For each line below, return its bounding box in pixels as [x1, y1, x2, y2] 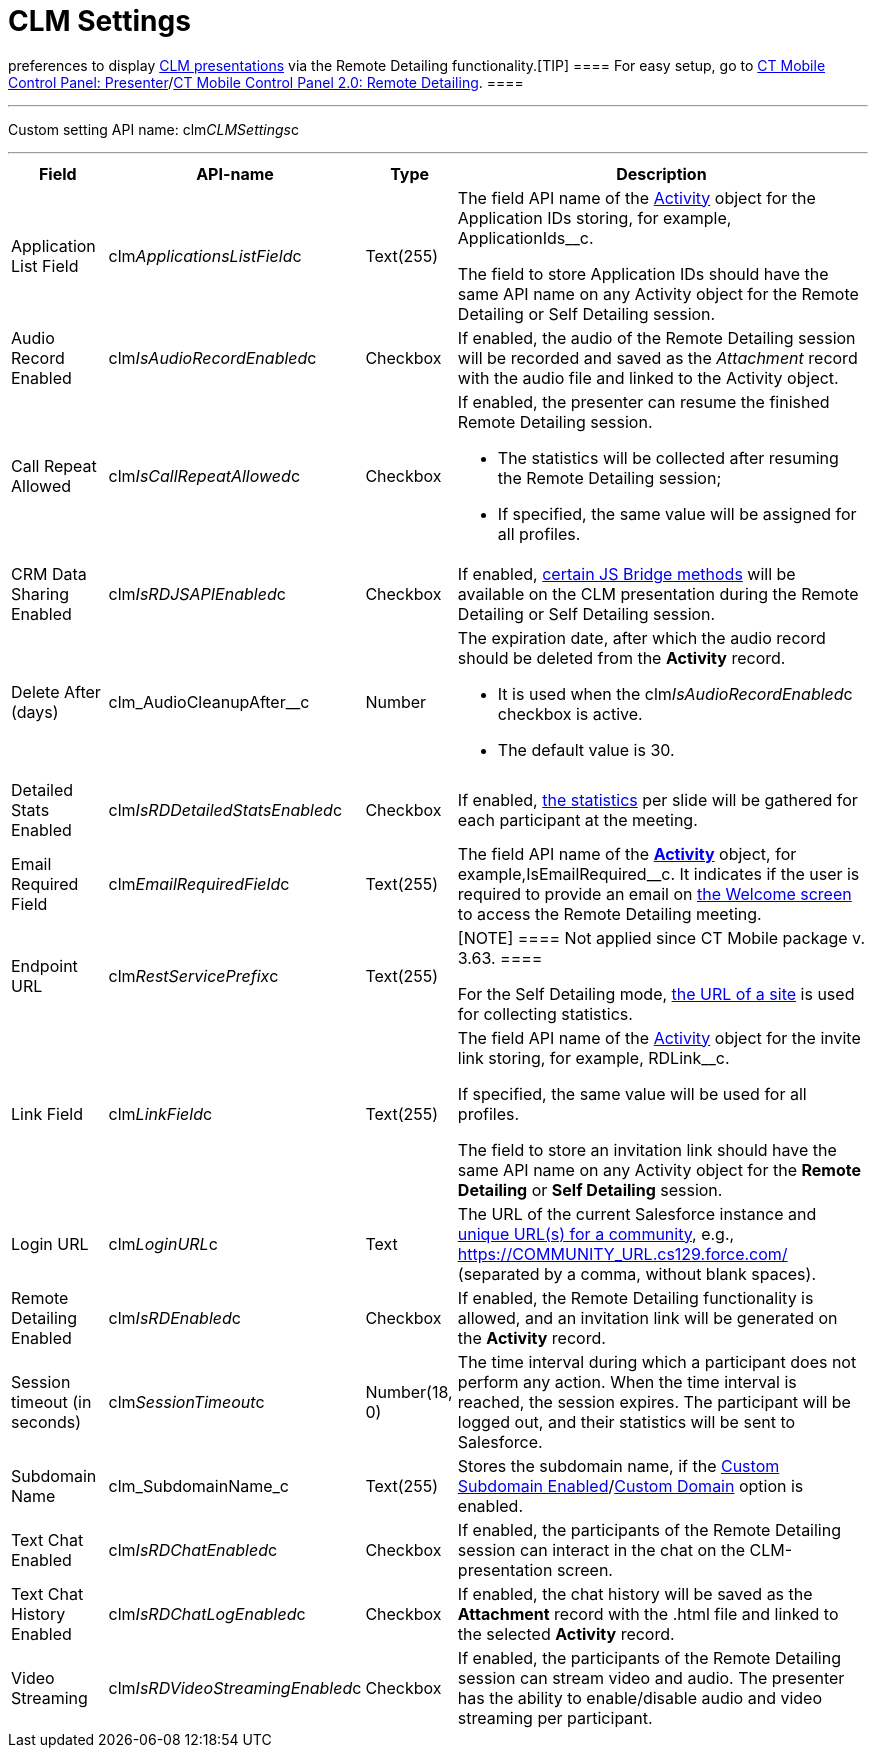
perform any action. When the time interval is [457, 1371, 797, 1392]
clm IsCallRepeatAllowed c [108, 465, 301, 486]
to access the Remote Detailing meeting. [457, 903, 762, 924]
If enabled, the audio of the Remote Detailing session [457, 327, 856, 348]
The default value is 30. [497, 739, 675, 760]
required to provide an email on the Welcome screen [457, 883, 852, 904]
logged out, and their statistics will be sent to [457, 1411, 796, 1432]
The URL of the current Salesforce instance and [457, 1203, 817, 1224]
